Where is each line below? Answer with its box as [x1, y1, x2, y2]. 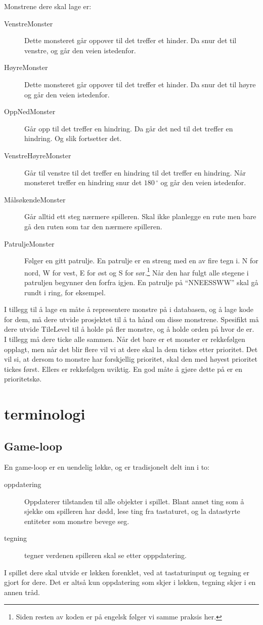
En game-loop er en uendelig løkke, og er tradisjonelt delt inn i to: [4, 462, 210, 472]
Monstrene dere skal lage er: [4, 1, 92, 11]
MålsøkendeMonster [4, 194, 66, 204]
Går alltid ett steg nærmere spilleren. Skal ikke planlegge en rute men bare [24, 211, 256, 222]
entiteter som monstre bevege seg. [24, 515, 129, 526]
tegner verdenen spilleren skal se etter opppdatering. [24, 550, 187, 561]
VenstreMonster [4, 18, 53, 28]
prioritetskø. [4, 373, 42, 384]
